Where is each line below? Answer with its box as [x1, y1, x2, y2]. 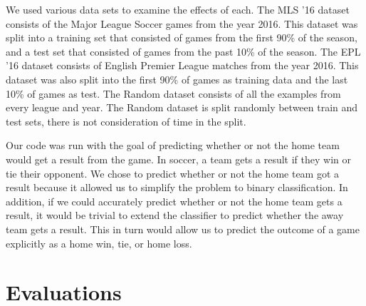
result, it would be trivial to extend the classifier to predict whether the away [6, 208, 344, 223]
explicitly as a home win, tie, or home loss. [6, 235, 192, 250]
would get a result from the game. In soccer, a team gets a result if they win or [6, 151, 351, 166]
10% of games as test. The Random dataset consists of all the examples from [6, 86, 341, 101]
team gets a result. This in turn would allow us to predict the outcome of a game [6, 221, 360, 236]
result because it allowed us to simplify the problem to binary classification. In [6, 180, 348, 195]
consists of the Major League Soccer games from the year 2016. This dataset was [6, 16, 358, 31]
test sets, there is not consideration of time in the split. [6, 113, 246, 128]
